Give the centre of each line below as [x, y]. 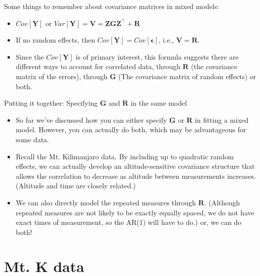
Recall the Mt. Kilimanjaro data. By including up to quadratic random [125, 156]
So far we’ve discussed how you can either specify [91, 119]
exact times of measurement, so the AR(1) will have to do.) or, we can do [128, 222]
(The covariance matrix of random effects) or [187, 76]
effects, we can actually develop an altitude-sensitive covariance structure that [135, 166]
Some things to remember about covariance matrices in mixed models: [112, 6]
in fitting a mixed [221, 119]
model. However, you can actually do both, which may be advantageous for [131, 129]
